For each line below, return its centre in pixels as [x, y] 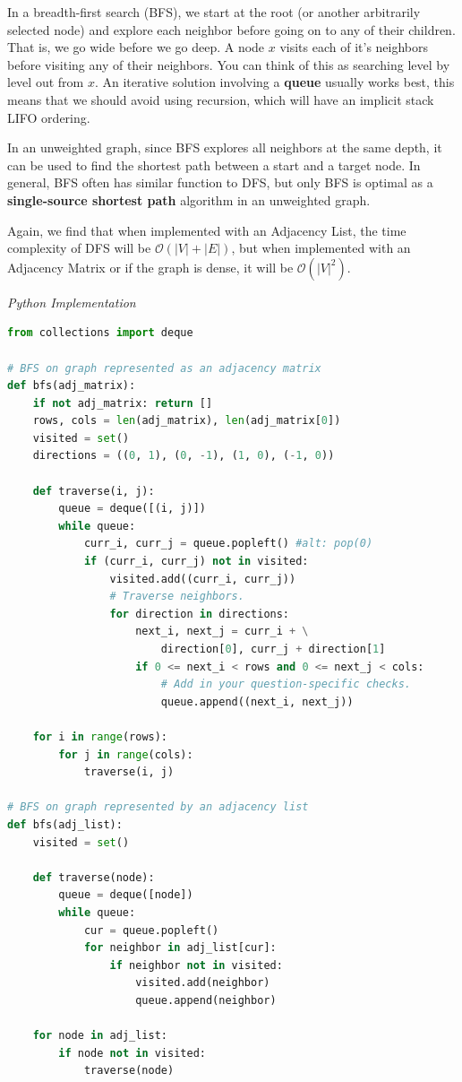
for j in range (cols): [126, 754]
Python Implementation [72, 302]
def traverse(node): [94, 877]
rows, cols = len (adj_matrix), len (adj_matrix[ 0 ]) [187, 421]
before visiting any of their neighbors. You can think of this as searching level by [229, 64]
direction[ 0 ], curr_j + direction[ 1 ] [273, 649]
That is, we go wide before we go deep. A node [136, 47]
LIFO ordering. [49, 117]
